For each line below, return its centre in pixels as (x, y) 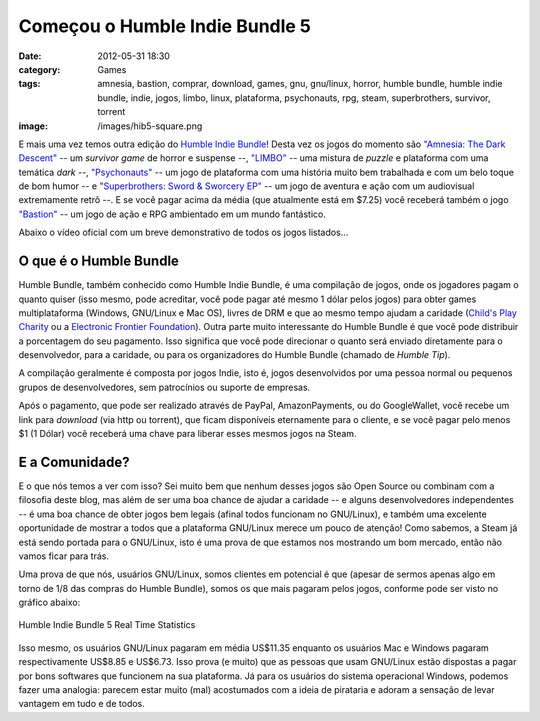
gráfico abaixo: (49, 602)
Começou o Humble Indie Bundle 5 (165, 26)
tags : (29, 84)
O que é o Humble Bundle (99, 261)
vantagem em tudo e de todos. (81, 704)
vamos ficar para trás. (64, 556)
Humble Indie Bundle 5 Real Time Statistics (107, 625)
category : (39, 69)
